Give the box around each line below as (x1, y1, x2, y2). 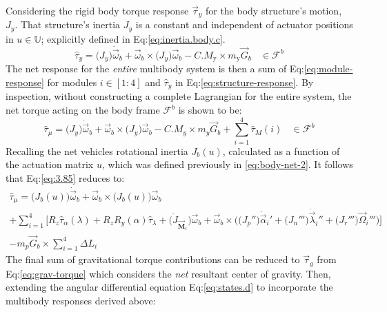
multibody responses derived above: (6, 293, 156, 307)
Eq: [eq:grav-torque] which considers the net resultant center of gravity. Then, (6, 266, 331, 280)
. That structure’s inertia (14, 17, 121, 32)
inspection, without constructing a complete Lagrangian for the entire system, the (6, 89, 352, 103)
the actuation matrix (6, 157, 94, 171)
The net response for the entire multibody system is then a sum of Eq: (6, 61, 304, 76)
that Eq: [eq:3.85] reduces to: (6, 170, 125, 185)
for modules (47, 74, 97, 89)
